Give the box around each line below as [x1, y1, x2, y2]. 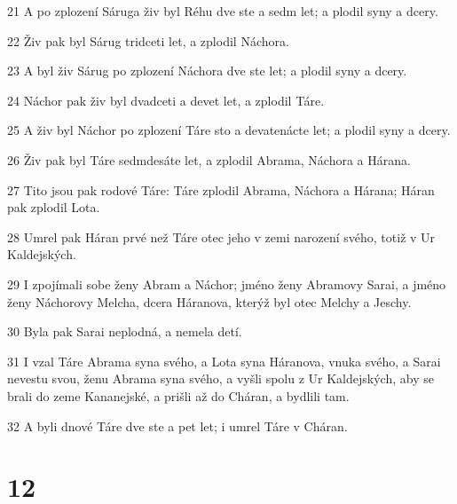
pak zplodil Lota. [7, 198, 100, 217]
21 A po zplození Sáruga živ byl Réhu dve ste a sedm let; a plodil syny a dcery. [7, 2, 438, 20]
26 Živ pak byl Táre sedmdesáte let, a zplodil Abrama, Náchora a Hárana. [7, 150, 411, 169]
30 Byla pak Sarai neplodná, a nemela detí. [7, 322, 242, 341]
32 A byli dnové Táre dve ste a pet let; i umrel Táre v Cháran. [7, 416, 348, 435]
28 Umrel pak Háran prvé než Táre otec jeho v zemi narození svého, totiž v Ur [7, 227, 436, 246]
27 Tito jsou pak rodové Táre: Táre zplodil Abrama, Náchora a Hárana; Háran [7, 180, 435, 199]
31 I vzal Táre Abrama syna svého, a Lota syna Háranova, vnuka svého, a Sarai [7, 351, 441, 370]
